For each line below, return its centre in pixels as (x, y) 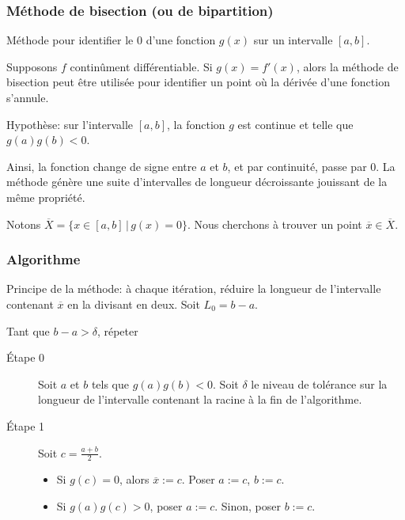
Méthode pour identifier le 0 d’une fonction (111, 40)
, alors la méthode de (347, 66)
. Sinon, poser (248, 505)
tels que (110, 383)
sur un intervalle (293, 40)
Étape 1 (26, 425)
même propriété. (46, 197)
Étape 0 (26, 357)
